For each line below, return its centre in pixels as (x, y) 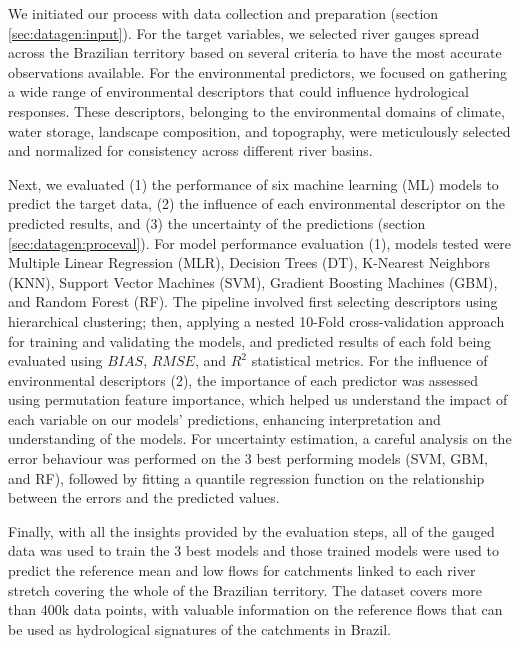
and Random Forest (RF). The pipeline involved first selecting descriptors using (253, 301)
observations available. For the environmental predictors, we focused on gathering (257, 71)
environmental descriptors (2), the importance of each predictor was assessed (243, 379)
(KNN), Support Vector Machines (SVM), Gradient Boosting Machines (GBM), (253, 281)
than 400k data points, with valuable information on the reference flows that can (255, 609)
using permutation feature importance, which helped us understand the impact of (258, 399)
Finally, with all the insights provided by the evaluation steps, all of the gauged (251, 530)
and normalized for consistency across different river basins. (190, 150)
